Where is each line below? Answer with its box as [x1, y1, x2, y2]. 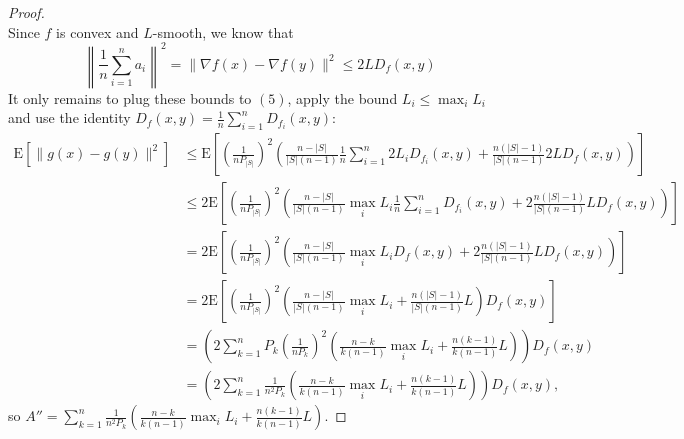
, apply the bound [287, 87, 398, 108]
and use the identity [8, 107, 131, 128]
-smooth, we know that [152, 21, 294, 42]
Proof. [8, 2, 45, 22]
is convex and [56, 21, 139, 42]
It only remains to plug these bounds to [8, 87, 252, 108]
